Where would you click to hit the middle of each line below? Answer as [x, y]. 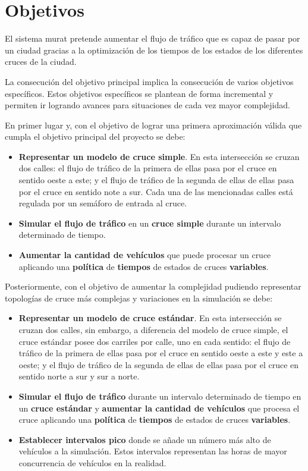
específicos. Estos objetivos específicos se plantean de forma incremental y [139, 93]
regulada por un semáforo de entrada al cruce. [103, 203]
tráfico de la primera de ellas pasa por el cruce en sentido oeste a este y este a [161, 353]
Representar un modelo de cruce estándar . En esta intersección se [150, 318]
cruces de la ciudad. [41, 62]
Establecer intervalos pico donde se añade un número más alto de [145, 439]
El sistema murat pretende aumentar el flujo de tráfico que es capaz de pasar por [153, 38]
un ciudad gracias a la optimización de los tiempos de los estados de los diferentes [154, 50]
